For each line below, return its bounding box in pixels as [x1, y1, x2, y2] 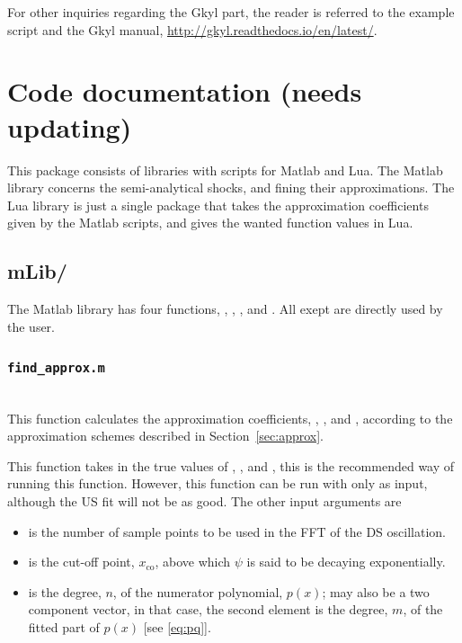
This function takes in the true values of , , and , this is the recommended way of [7, 456, 455, 475]
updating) [7, 108, 132, 145]
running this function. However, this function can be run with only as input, [7, 474, 428, 493]
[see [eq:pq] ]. [143, 617, 211, 636]
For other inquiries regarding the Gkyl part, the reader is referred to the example [7, 3, 455, 21]
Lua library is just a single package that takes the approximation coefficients [7, 195, 429, 214]
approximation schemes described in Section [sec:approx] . [7, 426, 324, 445]
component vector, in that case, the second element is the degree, [28, 600, 388, 619]
